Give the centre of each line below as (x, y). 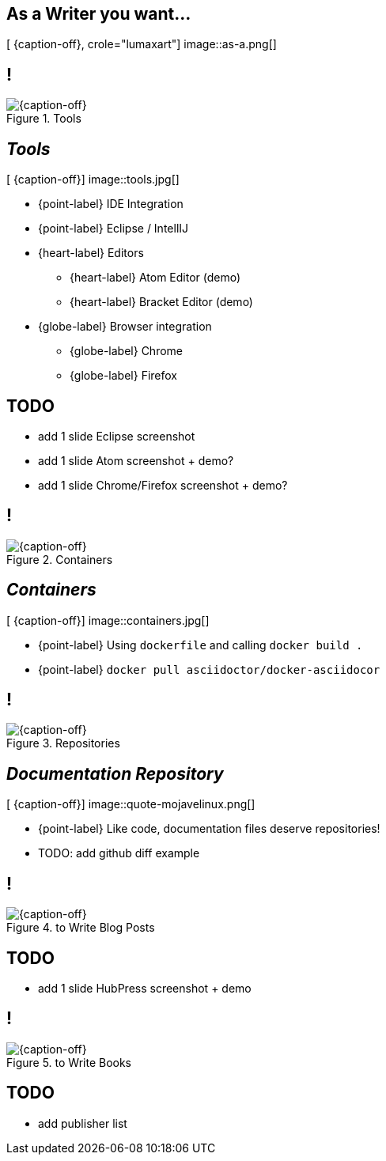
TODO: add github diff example (119, 853)
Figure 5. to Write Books (69, 1062)
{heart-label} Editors (91, 253)
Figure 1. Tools (44, 119)
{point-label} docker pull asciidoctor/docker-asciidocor (209, 669)
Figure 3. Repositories (63, 743)
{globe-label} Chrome (127, 351)
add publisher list (83, 1123)
